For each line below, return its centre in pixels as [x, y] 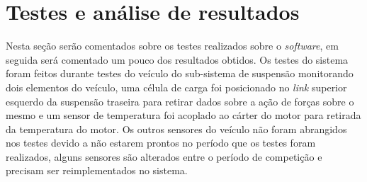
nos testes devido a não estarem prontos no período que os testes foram [161, 143]
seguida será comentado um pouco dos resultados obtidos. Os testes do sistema [177, 59]
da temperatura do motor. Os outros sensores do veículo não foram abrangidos [176, 129]
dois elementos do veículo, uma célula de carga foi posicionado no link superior [176, 87]
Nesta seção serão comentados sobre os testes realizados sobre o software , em [172, 46]
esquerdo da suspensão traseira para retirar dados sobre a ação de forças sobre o [180, 101]
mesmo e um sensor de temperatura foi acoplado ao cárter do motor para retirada [183, 115]
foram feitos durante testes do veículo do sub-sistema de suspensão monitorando [180, 73]
